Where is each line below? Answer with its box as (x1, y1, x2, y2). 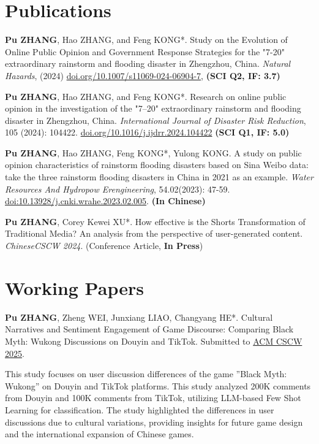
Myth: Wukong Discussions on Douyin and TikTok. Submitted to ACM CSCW (5, 334, 302, 347)
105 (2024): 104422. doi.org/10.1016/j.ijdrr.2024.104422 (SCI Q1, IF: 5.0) (5, 126, 290, 139)
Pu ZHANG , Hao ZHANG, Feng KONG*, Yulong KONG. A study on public (5, 146, 302, 159)
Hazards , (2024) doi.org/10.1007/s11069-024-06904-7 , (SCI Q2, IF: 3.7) (5, 69, 280, 82)
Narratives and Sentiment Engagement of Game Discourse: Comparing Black (5, 323, 294, 335)
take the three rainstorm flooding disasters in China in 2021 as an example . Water (5, 170, 313, 183)
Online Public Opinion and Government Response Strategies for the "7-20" (5, 45, 285, 58)
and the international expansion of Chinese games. (5, 427, 194, 440)
